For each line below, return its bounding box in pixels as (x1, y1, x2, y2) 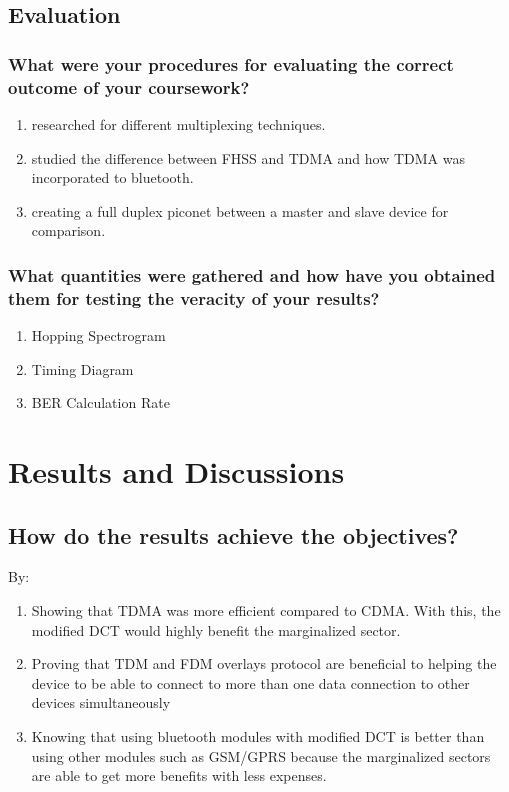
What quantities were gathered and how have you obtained (8, 262, 496, 287)
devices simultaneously (31, 692, 171, 713)
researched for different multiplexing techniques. (31, 113, 326, 134)
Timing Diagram (31, 358, 134, 379)
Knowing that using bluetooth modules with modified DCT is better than (31, 725, 485, 746)
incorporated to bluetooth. (31, 167, 194, 188)
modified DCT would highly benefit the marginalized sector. (31, 619, 401, 640)
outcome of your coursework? (8, 74, 250, 99)
